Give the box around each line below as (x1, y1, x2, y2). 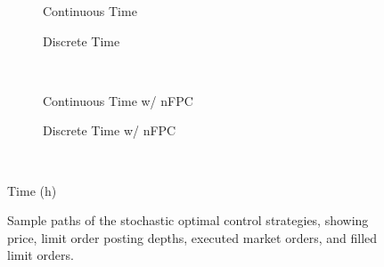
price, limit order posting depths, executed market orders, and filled (7, 228, 378, 247)
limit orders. (7, 246, 74, 264)
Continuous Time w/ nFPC (43, 91, 193, 109)
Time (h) (7, 181, 57, 199)
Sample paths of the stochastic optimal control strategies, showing (7, 211, 369, 230)
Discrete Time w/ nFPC (43, 121, 176, 140)
